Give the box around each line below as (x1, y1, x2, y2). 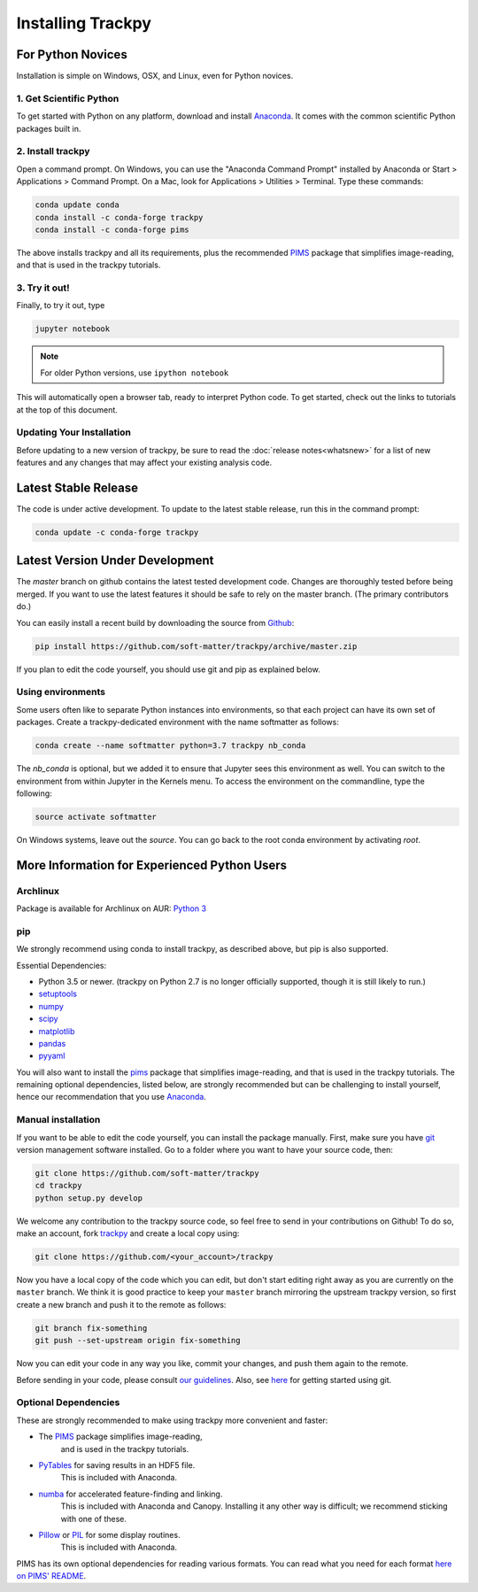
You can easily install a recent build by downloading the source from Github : (16, 617, 295, 628)
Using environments (16, 686, 106, 699)
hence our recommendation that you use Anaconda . (16, 1092, 207, 1102)
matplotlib (38, 1025, 75, 1036)
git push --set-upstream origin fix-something (35, 1335, 241, 1346)
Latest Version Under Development (16, 553, 214, 568)
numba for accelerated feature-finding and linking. (38, 1488, 223, 1499)
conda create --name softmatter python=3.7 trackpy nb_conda (35, 740, 306, 751)
